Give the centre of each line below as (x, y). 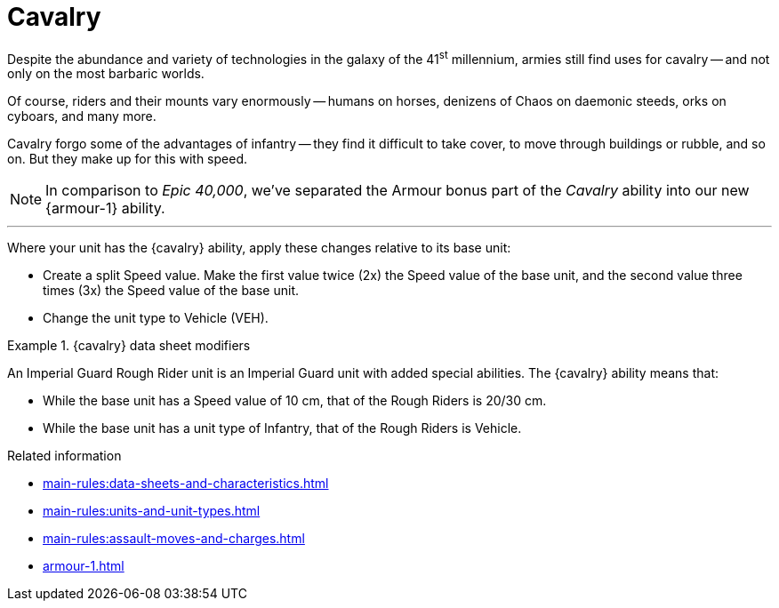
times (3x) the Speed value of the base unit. (171, 291)
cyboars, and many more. (82, 116)
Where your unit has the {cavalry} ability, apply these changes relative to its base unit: (259, 248)
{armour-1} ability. (105, 208)
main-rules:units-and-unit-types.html (152, 511)
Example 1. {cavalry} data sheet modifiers (129, 346)
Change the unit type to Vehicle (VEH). (156, 318)
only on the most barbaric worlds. (106, 74)
